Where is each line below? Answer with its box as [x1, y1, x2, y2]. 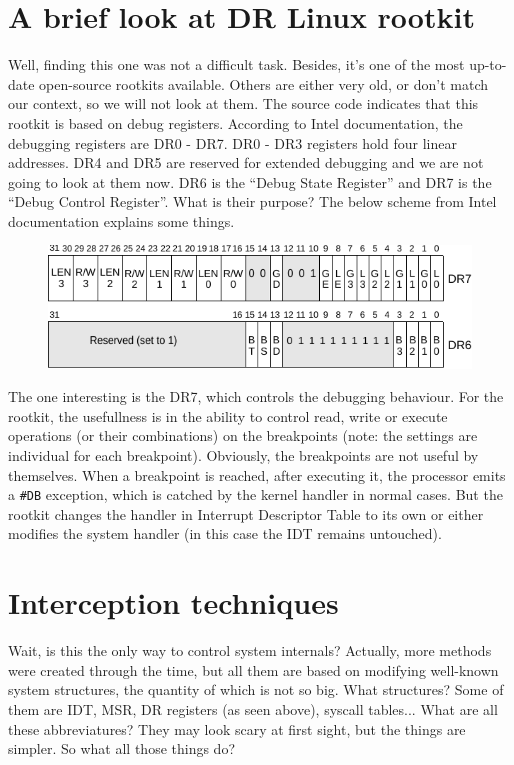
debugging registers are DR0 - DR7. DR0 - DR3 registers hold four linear [8, 132, 457, 153]
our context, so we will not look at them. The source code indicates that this [8, 93, 479, 114]
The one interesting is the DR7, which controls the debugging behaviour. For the [8, 386, 504, 407]
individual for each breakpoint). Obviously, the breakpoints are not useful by [8, 445, 479, 465]
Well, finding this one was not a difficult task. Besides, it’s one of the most [8, 54, 465, 75]
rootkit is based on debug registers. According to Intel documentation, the [8, 112, 463, 133]
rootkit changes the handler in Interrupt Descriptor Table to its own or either [8, 503, 484, 524]
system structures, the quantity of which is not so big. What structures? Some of [8, 679, 504, 700]
